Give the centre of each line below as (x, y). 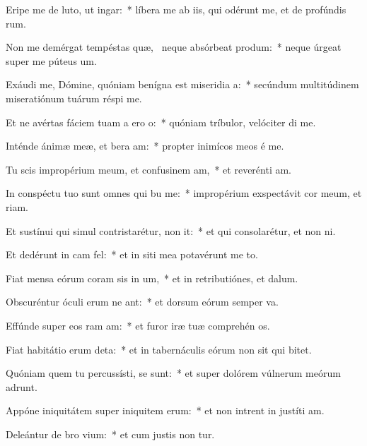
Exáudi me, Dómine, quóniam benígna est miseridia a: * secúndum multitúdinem (182, 84)
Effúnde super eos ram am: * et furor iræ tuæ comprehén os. (138, 325)
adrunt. (22, 386)
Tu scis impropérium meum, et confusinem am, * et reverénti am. (149, 169)
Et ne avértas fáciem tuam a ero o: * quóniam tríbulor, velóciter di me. (161, 122)
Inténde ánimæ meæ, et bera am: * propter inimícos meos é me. (145, 146)
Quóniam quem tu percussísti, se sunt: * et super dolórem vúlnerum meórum (173, 373)
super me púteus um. (51, 60)
